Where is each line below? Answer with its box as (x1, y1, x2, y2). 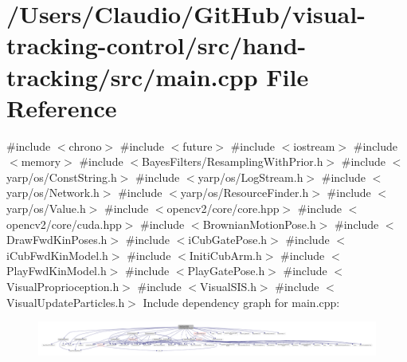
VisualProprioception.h (6, 278, 119, 295)
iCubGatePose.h (188, 231, 268, 248)
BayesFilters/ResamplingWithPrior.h (141, 153, 323, 170)
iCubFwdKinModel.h (6, 246, 108, 263)
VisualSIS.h (200, 278, 256, 295)
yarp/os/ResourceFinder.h (180, 184, 309, 201)
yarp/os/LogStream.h (198, 168, 303, 185)
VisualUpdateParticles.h (6, 293, 125, 310)
